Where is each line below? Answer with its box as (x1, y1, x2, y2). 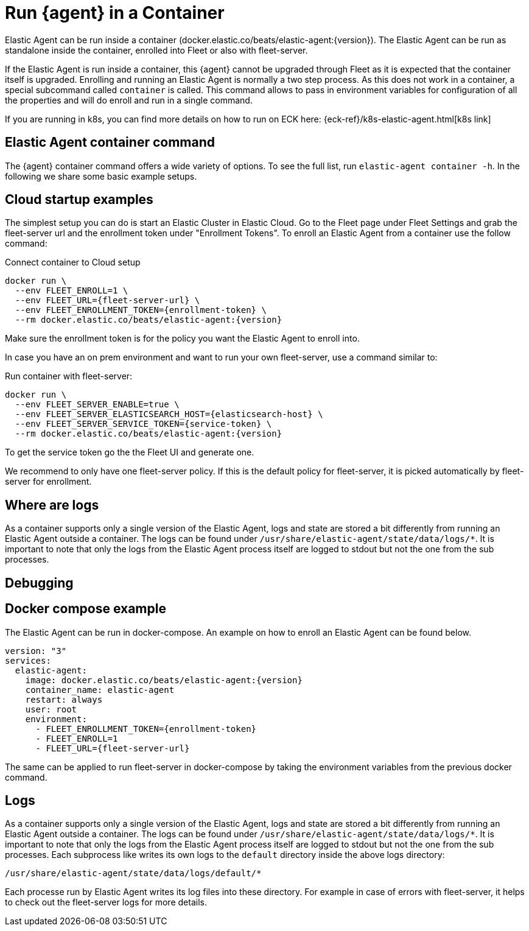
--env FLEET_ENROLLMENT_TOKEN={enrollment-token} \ (15, 305, 267, 315)
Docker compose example (5, 601, 166, 617)
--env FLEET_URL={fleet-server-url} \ (15, 295, 200, 306)
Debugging (5, 575, 74, 591)
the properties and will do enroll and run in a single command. (5, 94, 253, 105)
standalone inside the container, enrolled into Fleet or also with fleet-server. (5, 44, 308, 55)
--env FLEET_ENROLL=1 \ (15, 286, 128, 296)
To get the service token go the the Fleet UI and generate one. (5, 447, 254, 458)
